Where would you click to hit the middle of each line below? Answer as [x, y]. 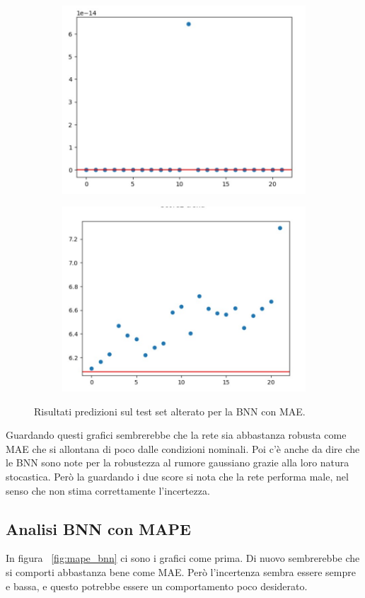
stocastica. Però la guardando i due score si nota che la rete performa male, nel [177, 476]
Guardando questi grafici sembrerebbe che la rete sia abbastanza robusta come [176, 435]
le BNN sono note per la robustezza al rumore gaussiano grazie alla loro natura [178, 462]
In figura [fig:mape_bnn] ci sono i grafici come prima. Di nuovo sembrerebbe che [183, 558]
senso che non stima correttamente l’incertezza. [108, 490]
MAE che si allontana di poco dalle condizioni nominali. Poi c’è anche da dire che [183, 448]
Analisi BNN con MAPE [98, 528]
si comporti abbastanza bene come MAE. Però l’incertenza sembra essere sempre [181, 571]
